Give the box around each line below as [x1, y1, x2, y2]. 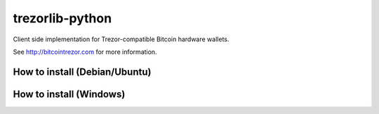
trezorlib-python [13, 10, 112, 26]
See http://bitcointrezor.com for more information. [13, 48, 157, 56]
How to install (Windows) [13, 88, 126, 100]
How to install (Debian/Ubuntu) [13, 66, 152, 78]
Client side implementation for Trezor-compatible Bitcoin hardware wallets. [13, 35, 230, 43]
